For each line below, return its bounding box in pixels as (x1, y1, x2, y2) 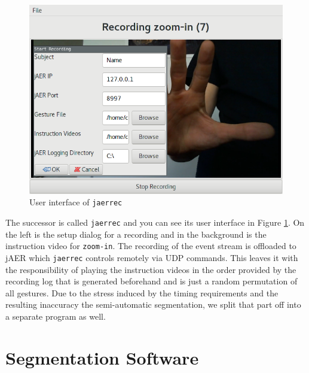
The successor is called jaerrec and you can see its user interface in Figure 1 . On (5, 216, 305, 229)
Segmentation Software (5, 345, 199, 369)
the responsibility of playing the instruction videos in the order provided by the (5, 263, 296, 275)
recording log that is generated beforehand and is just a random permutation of (5, 275, 298, 287)
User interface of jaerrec (29, 196, 123, 208)
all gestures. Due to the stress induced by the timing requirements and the (5, 286, 279, 299)
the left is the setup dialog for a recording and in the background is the (5, 228, 267, 240)
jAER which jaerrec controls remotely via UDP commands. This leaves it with (5, 251, 298, 263)
